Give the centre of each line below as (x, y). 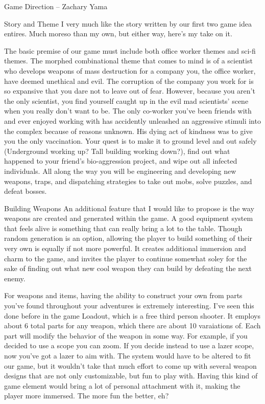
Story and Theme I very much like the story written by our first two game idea (128, 23)
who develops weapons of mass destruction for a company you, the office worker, (130, 70)
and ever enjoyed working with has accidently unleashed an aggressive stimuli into (132, 120)
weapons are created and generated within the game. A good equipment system (129, 218)
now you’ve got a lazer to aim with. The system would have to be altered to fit (128, 355)
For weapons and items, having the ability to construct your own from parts (123, 295)
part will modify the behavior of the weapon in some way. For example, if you (126, 335)
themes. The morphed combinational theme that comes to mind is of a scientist (128, 61)
